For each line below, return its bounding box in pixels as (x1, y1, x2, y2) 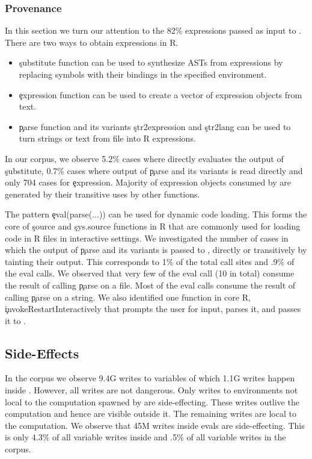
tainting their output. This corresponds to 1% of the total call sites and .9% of (5, 255, 295, 267)
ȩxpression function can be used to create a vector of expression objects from (19, 88, 302, 101)
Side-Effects (5, 343, 79, 362)
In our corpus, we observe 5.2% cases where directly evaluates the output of (5, 152, 284, 164)
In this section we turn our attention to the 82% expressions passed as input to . (5, 24, 302, 37)
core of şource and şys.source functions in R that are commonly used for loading (5, 219, 301, 232)
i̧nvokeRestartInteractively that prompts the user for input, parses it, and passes (5, 302, 301, 315)
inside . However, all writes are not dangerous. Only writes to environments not (5, 384, 298, 396)
